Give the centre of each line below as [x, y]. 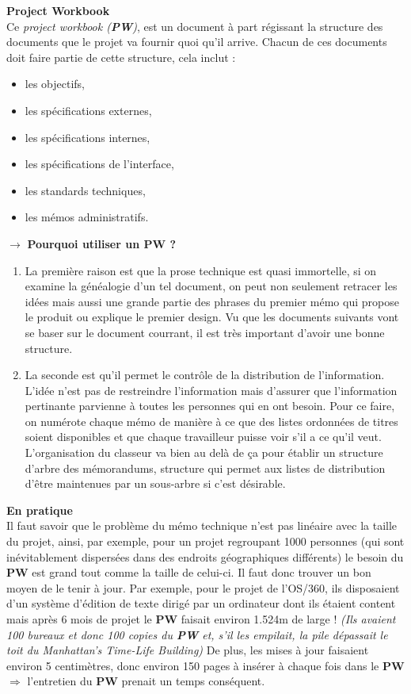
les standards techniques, [85, 190]
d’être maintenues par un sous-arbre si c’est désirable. [155, 483]
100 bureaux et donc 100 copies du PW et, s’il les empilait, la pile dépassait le [197, 634]
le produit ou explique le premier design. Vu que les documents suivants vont [212, 317]
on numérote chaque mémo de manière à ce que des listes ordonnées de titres [211, 421]
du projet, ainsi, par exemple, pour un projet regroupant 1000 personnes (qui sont [205, 541]
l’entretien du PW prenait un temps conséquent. [146, 681]
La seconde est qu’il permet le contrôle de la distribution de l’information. [205, 375]
